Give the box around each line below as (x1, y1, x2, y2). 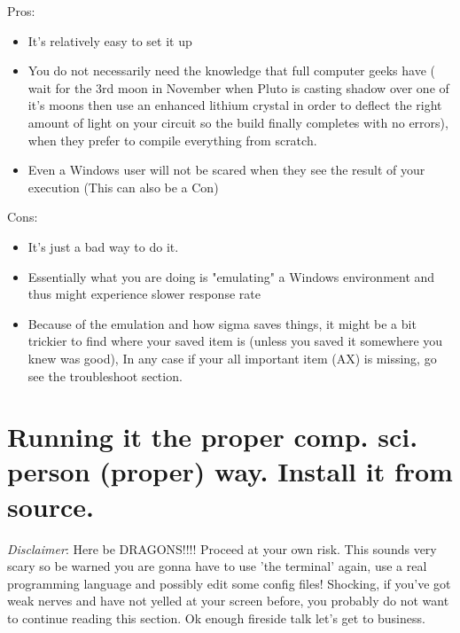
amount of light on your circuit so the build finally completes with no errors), (27, 113, 448, 131)
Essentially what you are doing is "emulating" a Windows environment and (27, 267, 435, 285)
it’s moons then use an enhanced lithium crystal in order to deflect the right (27, 96, 442, 114)
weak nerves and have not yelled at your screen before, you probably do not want (7, 591, 449, 610)
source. (7, 488, 94, 524)
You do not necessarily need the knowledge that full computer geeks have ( (27, 61, 435, 80)
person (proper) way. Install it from (7, 453, 453, 489)
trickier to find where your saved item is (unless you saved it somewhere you (27, 332, 443, 350)
